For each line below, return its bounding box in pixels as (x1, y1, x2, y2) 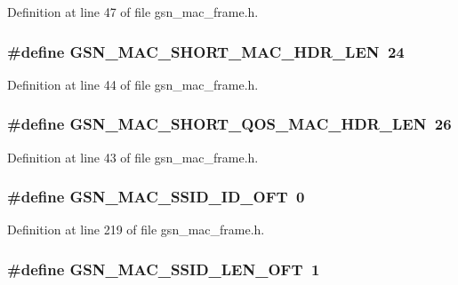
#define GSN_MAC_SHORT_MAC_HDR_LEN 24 (7, 40, 405, 62)
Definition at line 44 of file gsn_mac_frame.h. (7, 75, 259, 93)
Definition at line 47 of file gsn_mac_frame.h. (7, 3, 259, 20)
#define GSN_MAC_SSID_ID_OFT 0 (7, 186, 305, 208)
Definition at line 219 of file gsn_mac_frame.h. (7, 220, 265, 239)
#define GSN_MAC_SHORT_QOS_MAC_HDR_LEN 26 (7, 113, 452, 135)
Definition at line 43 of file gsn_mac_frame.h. (7, 147, 259, 166)
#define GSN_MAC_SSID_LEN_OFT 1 (7, 257, 320, 280)
